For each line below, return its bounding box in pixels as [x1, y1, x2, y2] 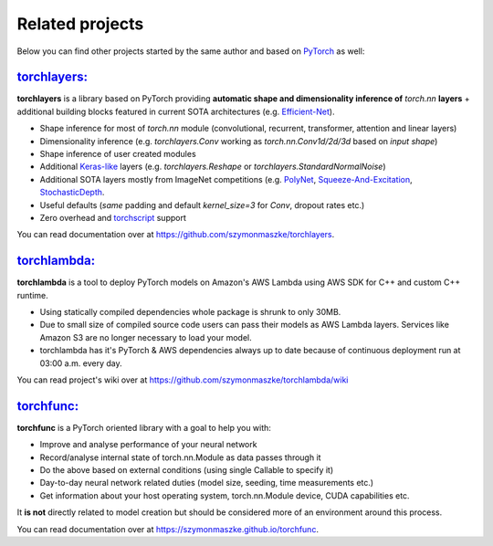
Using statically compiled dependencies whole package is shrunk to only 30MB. [39, 307, 341, 318]
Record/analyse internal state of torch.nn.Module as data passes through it [39, 452, 321, 463]
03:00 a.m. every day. [39, 357, 122, 369]
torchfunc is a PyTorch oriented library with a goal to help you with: [16, 422, 271, 433]
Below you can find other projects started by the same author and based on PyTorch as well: [16, 46, 365, 57]
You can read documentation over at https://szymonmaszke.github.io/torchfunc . [16, 523, 320, 534]
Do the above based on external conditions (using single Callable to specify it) [39, 465, 334, 476]
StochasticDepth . [39, 187, 105, 198]
